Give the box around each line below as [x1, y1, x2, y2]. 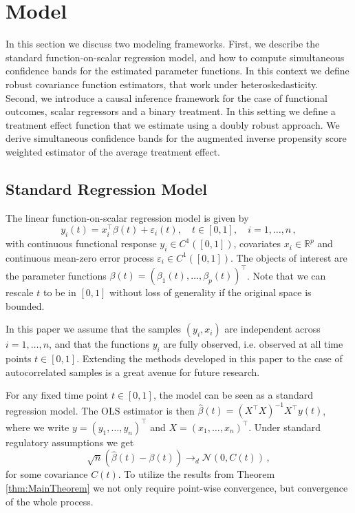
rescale [6, 285, 34, 300]
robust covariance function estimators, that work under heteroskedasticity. [6, 76, 319, 91]
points [6, 351, 32, 366]
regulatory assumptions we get [6, 435, 134, 449]
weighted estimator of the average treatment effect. [6, 144, 221, 158]
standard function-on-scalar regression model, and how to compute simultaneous [6, 50, 345, 64]
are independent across [224, 322, 321, 336]
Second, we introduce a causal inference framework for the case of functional [6, 90, 327, 105]
